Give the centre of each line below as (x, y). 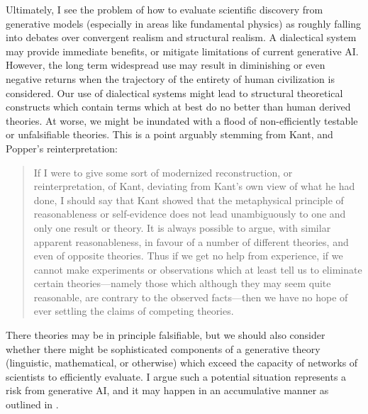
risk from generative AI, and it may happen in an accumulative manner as (167, 390)
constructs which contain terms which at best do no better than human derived (178, 107)
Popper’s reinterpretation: (62, 148)
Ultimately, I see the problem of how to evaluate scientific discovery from (165, 9)
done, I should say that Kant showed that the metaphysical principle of (189, 200)
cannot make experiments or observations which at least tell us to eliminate (198, 269)
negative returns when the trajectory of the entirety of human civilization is (170, 78)
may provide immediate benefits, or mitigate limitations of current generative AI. (182, 51)
